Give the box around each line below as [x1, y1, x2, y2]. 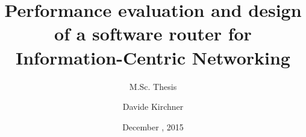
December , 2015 [122, 120, 184, 133]
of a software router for [54, 21, 252, 46]
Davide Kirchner [122, 100, 184, 113]
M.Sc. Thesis [129, 80, 177, 92]
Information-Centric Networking [16, 45, 290, 69]
